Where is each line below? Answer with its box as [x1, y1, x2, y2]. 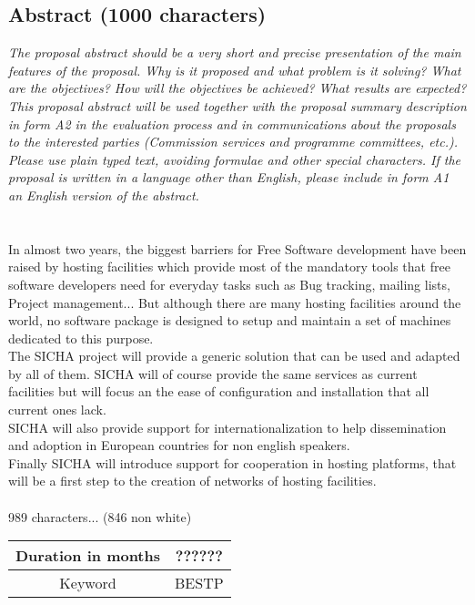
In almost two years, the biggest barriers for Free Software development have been [8, 239, 467, 258]
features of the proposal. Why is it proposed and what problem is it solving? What [8, 60, 461, 79]
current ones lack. [8, 400, 106, 419]
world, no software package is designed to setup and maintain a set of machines [8, 311, 451, 330]
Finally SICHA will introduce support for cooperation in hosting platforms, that [8, 453, 457, 472]
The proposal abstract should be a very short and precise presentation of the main [8, 43, 461, 62]
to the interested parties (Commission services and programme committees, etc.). [8, 132, 459, 151]
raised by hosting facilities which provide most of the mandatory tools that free [8, 257, 450, 276]
